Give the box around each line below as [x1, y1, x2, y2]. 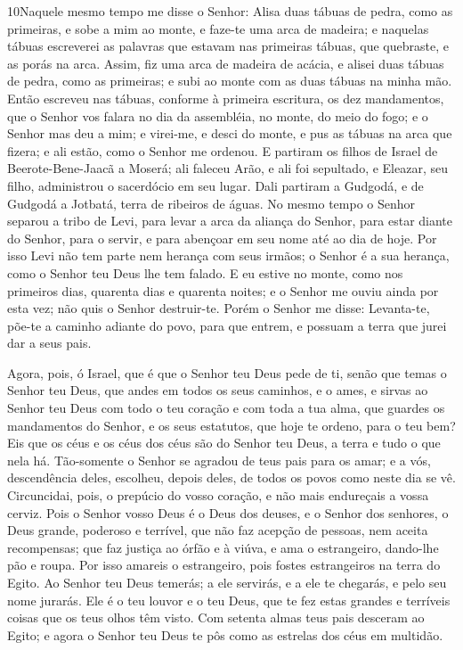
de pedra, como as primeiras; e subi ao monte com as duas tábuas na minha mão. [7, 71, 452, 90]
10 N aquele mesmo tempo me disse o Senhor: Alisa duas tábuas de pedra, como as [7, 2, 453, 20]
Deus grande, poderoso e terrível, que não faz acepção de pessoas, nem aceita [7, 521, 428, 539]
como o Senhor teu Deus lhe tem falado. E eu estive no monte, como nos [7, 263, 403, 282]
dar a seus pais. [7, 333, 92, 352]
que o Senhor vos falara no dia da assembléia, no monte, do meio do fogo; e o [7, 106, 428, 125]
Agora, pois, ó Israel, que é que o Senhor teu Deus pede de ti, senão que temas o [7, 363, 447, 382]
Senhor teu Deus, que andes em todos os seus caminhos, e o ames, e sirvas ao [7, 381, 428, 399]
